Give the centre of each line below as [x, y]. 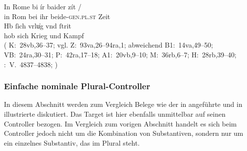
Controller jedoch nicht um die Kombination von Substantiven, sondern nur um [124, 133]
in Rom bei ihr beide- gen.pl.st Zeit [57, 16]
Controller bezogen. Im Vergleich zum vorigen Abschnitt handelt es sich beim [121, 123]
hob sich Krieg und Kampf [44, 35]
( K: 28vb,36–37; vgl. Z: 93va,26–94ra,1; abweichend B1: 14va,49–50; [109, 45]
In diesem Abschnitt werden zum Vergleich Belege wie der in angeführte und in [123, 104]
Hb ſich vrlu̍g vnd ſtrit [38, 26]
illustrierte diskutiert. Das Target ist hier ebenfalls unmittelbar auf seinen [115, 113]
